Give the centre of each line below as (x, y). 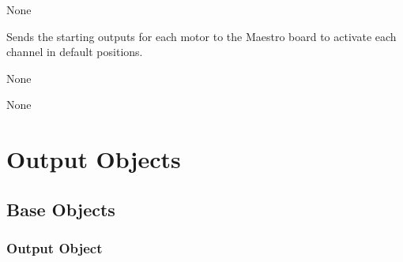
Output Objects (94, 159)
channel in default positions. (75, 52)
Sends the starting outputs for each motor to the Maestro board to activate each (201, 36)
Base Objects (61, 209)
